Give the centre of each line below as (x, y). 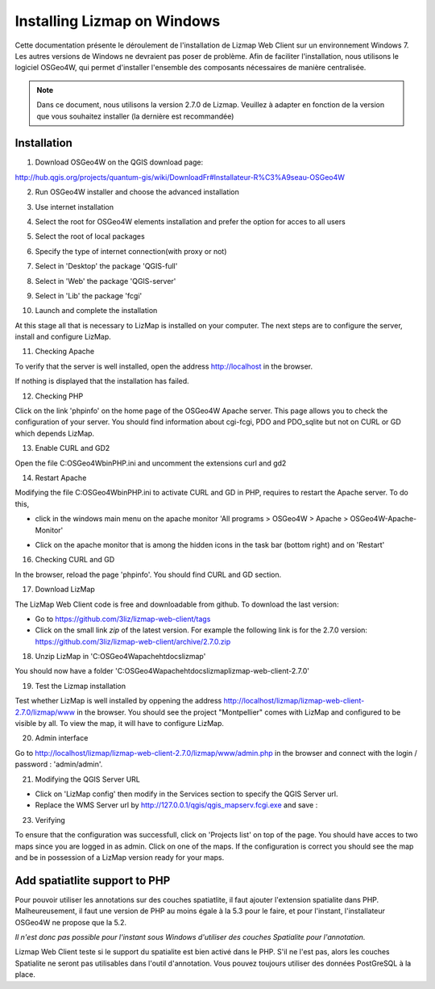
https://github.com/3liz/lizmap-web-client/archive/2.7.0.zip (133, 641)
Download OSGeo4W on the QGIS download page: (119, 162)
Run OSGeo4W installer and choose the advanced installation (137, 192)
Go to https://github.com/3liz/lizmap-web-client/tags (123, 619)
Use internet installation (75, 207)
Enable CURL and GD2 (72, 449)
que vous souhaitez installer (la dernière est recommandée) (135, 116)
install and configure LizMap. (63, 337)
